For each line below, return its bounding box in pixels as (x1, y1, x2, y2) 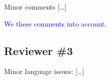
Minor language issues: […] (4, 66, 84, 76)
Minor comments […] (4, 1, 66, 11)
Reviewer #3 (4, 42, 73, 58)
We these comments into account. (4, 18, 107, 28)
